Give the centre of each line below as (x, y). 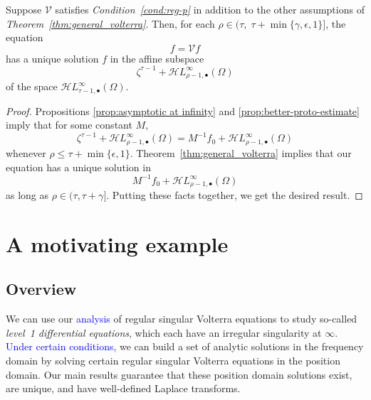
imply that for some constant (69, 125)
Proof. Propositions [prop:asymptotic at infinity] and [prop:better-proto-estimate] (183, 110)
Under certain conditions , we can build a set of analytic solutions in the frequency (185, 346)
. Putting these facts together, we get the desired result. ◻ (235, 195)
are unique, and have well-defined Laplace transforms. (123, 388)
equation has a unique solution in (78, 167)
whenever (26, 152)
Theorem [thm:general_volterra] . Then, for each (110, 23)
